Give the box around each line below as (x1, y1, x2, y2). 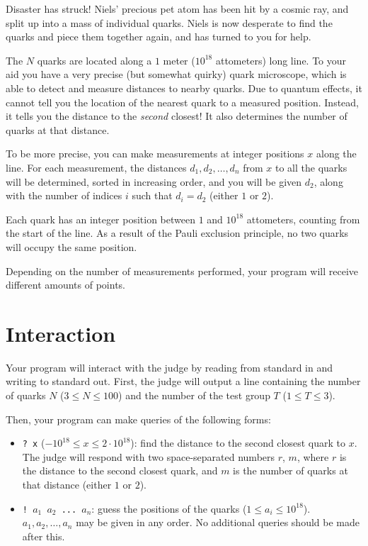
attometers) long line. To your (215, 52, 347, 67)
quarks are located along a (37, 52, 152, 67)
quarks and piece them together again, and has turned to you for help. (6, 29, 311, 44)
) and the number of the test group (118, 388, 270, 402)
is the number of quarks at (233, 463, 348, 478)
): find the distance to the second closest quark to (130, 435, 346, 450)
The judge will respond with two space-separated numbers (22, 449, 275, 464)
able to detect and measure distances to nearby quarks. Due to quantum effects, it (6, 80, 362, 95)
